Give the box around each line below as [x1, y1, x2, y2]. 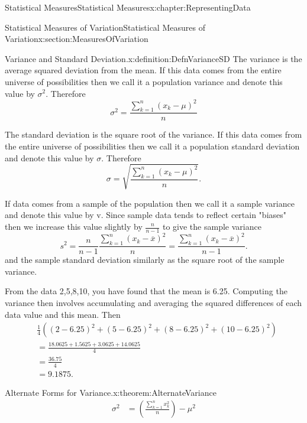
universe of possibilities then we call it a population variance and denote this [5, 75, 283, 87]
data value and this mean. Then [5, 308, 121, 320]
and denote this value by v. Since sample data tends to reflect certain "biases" [5, 209, 287, 221]
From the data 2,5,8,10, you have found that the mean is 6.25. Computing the [5, 285, 287, 297]
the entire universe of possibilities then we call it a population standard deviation [5, 140, 300, 152]
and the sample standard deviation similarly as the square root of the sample [5, 253, 285, 266]
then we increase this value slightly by [5, 220, 143, 232]
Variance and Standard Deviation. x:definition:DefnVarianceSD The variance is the [5, 52, 302, 64]
